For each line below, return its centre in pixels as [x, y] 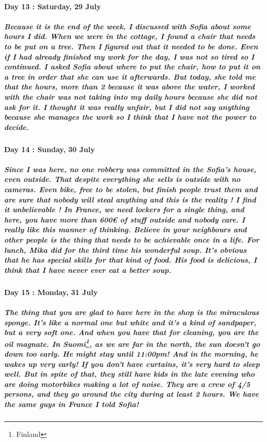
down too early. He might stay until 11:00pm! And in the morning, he [131, 354]
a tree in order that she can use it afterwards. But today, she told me [130, 76]
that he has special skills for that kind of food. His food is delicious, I [131, 260]
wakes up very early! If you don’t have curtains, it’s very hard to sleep [132, 364]
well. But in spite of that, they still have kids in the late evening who [130, 374]
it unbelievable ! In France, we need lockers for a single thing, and [124, 209]
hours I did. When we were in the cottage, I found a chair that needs [130, 36]
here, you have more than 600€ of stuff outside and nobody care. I [125, 219]
